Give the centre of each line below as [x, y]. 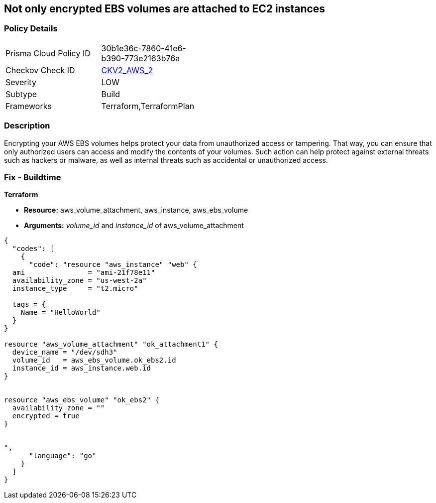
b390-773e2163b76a [141, 58]
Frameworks [29, 106]
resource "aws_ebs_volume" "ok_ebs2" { [82, 400]
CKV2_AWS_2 [127, 70]
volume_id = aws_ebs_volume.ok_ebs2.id [94, 360]
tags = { [29, 305]
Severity [21, 82]
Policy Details [31, 29]
